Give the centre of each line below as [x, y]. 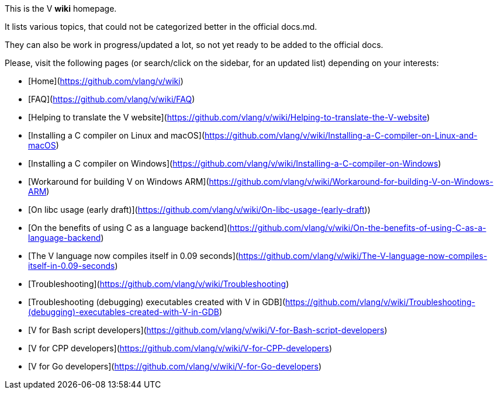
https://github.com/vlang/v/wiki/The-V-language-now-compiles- [363, 256]
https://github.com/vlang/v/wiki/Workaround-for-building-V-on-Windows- [351, 182]
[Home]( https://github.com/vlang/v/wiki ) [106, 81]
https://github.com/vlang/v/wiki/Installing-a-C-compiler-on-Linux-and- [341, 135]
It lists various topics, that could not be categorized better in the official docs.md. [161, 27]
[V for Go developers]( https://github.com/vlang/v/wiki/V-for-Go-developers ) [175, 366]
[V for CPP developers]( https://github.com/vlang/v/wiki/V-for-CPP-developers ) [180, 348]
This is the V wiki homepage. [61, 8]
